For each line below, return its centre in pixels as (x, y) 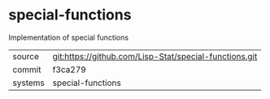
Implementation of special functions (68, 37)
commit (27, 69)
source (26, 56)
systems (28, 83)
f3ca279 (70, 69)
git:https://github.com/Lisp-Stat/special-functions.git (155, 56)
